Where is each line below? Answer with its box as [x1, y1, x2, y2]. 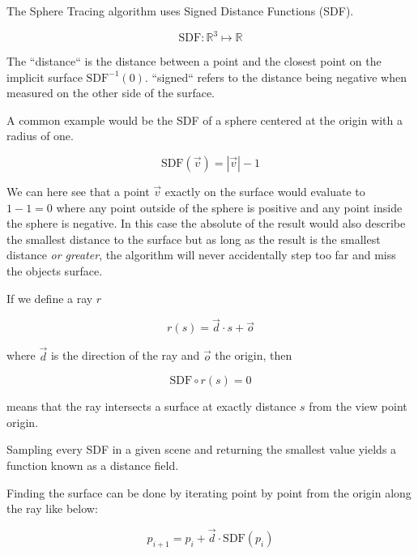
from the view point [309, 398, 407, 415]
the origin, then [215, 347, 292, 364]
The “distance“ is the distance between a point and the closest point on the [6, 53, 382, 70]
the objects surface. [6, 263, 103, 280]
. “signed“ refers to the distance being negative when [144, 68, 407, 85]
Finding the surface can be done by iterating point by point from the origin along [6, 484, 412, 501]
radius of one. [6, 127, 74, 144]
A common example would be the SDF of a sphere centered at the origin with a [6, 111, 403, 128]
